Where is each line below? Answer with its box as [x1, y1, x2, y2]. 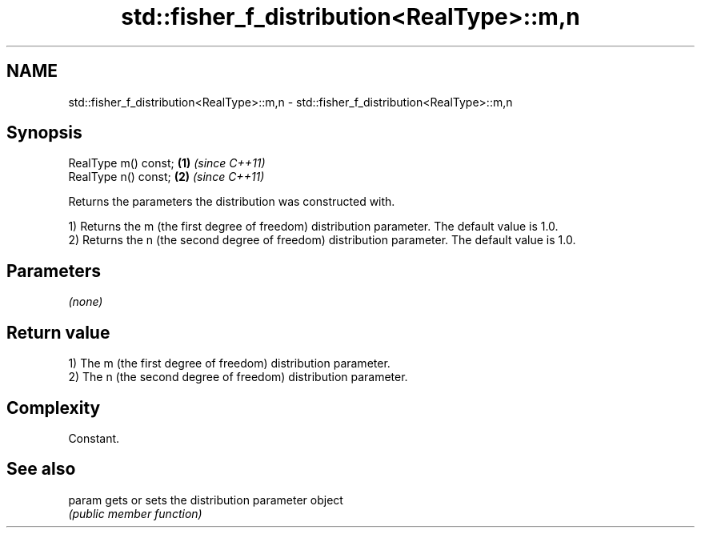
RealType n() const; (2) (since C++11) [68, 170, 265, 184]
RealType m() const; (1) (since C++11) [68, 156, 266, 171]
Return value [6, 322, 110, 343]
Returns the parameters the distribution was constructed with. [68, 195, 395, 209]
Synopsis [6, 122, 82, 143]
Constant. [68, 431, 120, 445]
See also [6, 459, 76, 480]
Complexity [6, 397, 101, 418]
